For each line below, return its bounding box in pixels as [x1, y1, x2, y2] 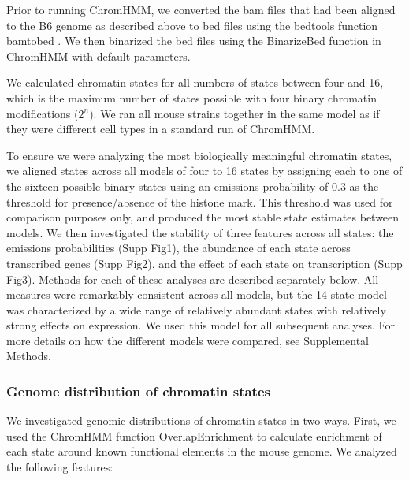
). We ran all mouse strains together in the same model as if [89, 105, 380, 121]
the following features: [6, 459, 113, 475]
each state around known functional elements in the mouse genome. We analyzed [6, 443, 397, 460]
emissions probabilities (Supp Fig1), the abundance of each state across [6, 240, 351, 256]
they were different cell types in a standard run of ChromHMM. [6, 121, 315, 137]
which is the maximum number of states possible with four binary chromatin [6, 89, 377, 106]
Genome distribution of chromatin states [6, 381, 270, 400]
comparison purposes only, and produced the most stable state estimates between [6, 209, 400, 225]
